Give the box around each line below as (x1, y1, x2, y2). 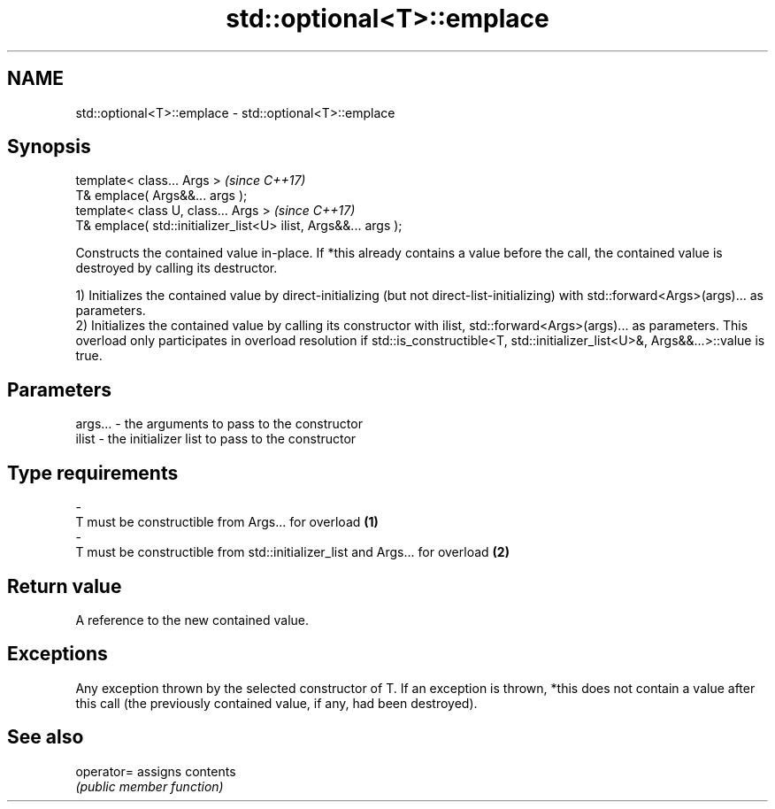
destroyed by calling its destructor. (75, 260, 278, 276)
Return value (7, 574, 122, 597)
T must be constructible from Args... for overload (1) (75, 514, 379, 530)
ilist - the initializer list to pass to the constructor (75, 431, 357, 447)
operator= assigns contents (75, 763, 236, 779)
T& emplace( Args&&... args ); (75, 188, 248, 204)
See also (7, 726, 84, 749)
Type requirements (7, 461, 179, 484)
